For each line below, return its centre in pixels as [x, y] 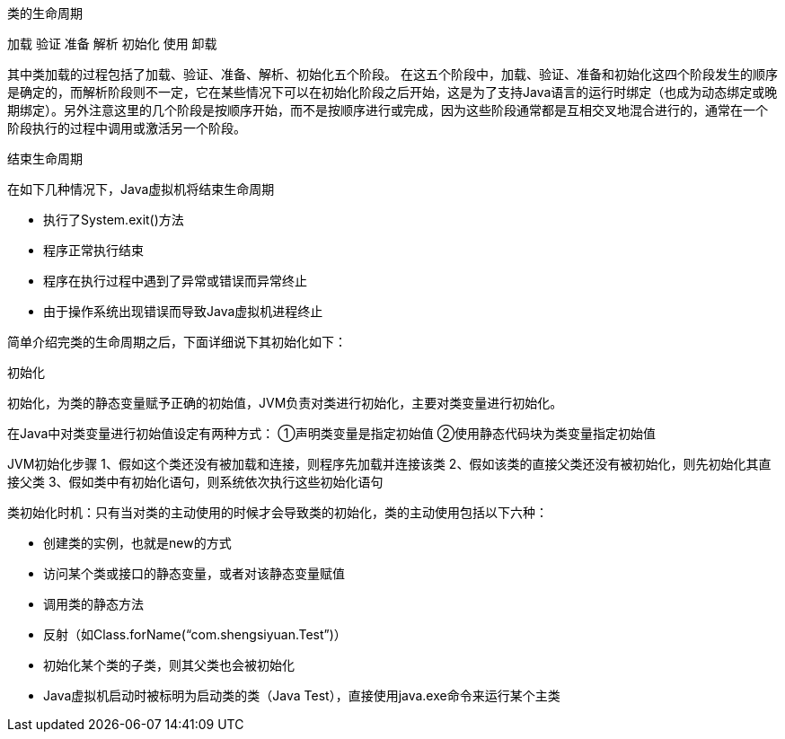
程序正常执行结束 [93, 250]
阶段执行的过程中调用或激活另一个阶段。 [127, 128]
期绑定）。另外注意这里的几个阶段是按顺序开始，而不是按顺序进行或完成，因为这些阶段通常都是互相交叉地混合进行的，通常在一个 [388, 110]
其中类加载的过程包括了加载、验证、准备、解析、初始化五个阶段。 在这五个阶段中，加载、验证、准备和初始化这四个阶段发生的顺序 [392, 74]
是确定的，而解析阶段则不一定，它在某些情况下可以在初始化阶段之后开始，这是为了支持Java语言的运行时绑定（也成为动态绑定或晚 [392, 92]
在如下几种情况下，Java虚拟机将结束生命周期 [141, 189]
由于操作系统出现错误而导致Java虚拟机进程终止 [183, 311]
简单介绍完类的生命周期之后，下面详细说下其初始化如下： [177, 342]
